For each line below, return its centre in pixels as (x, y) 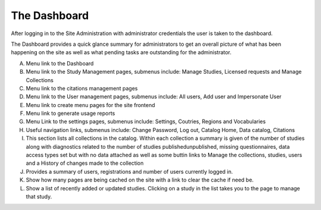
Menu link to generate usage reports (70, 114)
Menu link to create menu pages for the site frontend (91, 105)
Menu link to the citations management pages (82, 88)
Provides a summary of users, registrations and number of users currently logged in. (129, 171)
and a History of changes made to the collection (85, 163)
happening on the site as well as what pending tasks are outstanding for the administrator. (121, 52)
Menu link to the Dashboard (60, 63)
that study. (39, 196)
